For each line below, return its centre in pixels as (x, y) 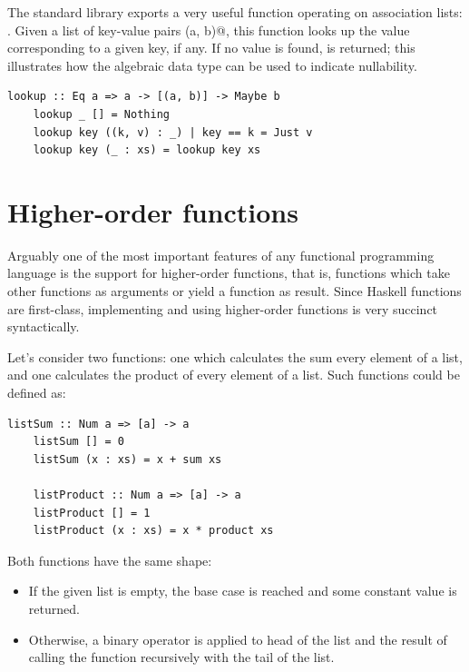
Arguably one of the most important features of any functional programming (221, 255)
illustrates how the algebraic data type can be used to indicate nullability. (212, 65)
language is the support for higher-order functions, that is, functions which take (229, 273)
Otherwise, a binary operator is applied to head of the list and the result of (238, 639)
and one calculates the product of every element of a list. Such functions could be (234, 375)
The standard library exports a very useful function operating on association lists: (235, 12)
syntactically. (44, 326)
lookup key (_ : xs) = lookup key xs (147, 150)
